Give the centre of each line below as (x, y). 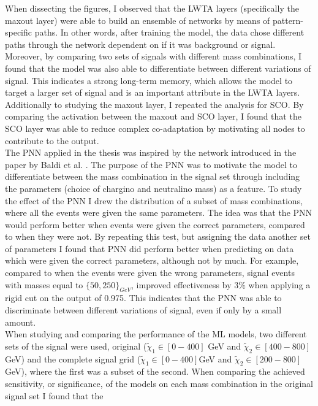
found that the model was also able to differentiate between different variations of (158, 68)
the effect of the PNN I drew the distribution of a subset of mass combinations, (154, 200)
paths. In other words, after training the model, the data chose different (169, 32)
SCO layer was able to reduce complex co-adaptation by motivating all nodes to (155, 128)
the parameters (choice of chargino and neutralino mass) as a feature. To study (153, 188)
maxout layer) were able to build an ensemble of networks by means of (138, 20)
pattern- (288, 20)
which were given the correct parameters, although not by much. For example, (152, 260)
